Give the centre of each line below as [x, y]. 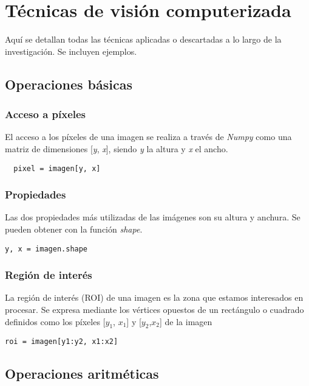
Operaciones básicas [69, 84]
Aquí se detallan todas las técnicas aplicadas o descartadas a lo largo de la [143, 39]
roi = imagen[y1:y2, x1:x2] [62, 342]
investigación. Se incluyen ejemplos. [71, 51]
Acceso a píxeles [46, 114]
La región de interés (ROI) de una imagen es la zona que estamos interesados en [154, 297]
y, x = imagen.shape [46, 249]
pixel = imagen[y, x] [57, 168]
